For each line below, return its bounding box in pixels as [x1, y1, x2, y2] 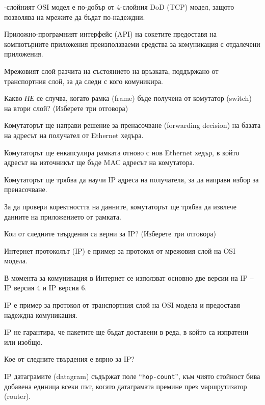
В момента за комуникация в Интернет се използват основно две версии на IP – [4, 272, 254, 283]
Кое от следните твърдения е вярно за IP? [4, 354, 135, 364]
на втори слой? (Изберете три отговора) [4, 102, 128, 113]
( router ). [4, 391, 31, 401]
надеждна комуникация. [4, 309, 77, 320]
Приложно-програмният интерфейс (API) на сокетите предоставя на [4, 29, 217, 39]
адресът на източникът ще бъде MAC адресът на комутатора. [4, 157, 195, 168]
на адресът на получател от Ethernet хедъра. [4, 129, 144, 140]
